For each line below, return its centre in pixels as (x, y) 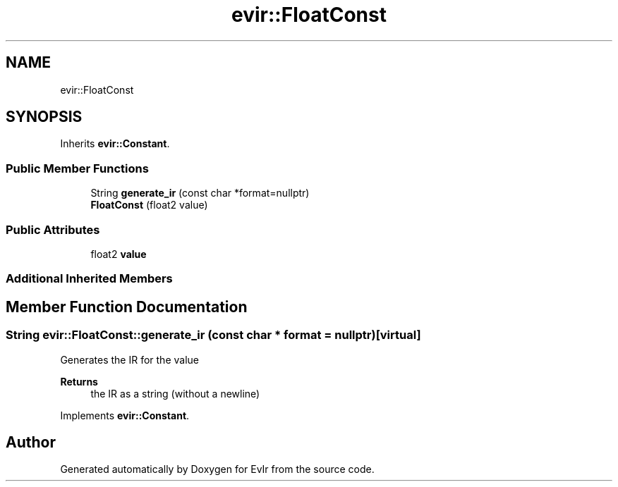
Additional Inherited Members (89, 279)
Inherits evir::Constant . (115, 144)
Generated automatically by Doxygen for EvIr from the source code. (217, 469)
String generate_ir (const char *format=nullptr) (200, 193)
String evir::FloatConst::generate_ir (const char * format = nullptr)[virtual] (213, 335)
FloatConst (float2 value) (149, 205)
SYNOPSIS (44, 117)
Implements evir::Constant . (125, 415)
